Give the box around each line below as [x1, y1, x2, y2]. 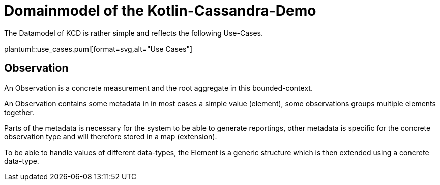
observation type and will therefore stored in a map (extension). [4, 132, 217, 141]
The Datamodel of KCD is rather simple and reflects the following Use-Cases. [4, 28, 263, 38]
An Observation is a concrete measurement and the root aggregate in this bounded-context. [4, 83, 313, 92]
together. [4, 107, 35, 117]
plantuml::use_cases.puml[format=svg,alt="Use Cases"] [4, 44, 193, 53]
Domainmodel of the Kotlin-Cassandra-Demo [4, 2, 316, 19]
